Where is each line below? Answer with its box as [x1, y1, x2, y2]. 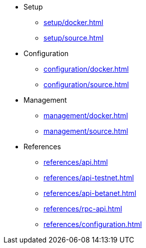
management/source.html [43, 127, 128, 135]
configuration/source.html [43, 80, 129, 89]
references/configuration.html [43, 220, 142, 228]
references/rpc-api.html [43, 204, 122, 213]
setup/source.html [43, 34, 103, 42]
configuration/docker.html [43, 65, 129, 73]
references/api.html [43, 158, 108, 166]
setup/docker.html [43, 18, 103, 27]
